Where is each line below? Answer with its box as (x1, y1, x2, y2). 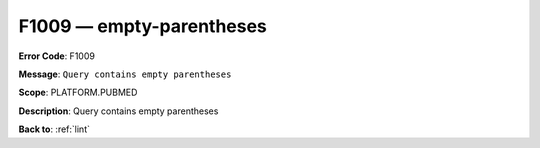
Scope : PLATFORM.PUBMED (18, 86, 138, 99)
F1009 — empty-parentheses (18, 15, 267, 37)
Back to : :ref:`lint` (18, 123, 90, 135)
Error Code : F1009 (18, 50, 95, 62)
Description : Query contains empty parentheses (18, 105, 219, 117)
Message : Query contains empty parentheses (18, 68, 232, 80)
